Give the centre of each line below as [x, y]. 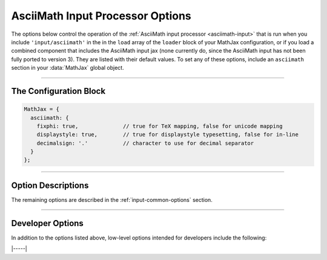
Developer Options [48, 223]
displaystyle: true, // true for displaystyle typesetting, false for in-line [168, 135]
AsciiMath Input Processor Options [101, 16]
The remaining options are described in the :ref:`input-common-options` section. [112, 199]
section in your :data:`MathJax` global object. [68, 68]
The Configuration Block [58, 91]
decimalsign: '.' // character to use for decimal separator [145, 143]
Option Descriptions [50, 185]
